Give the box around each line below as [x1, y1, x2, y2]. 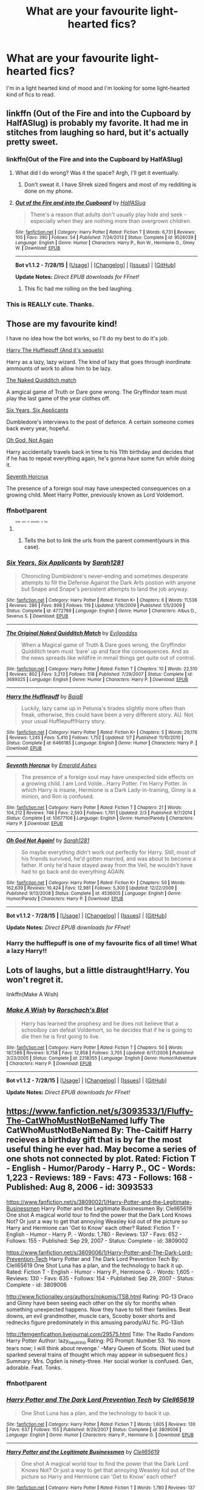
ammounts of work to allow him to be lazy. [6, 365, 112, 372]
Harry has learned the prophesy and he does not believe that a [21, 1020, 178, 1027]
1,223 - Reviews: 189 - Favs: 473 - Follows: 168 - [6, 1173, 193, 1183]
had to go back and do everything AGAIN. [21, 868, 126, 875]
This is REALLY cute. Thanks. [6, 300, 94, 308]
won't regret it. [6, 975, 64, 985]
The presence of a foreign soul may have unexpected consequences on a [6, 485, 191, 492]
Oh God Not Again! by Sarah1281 [6, 837, 90, 844]
